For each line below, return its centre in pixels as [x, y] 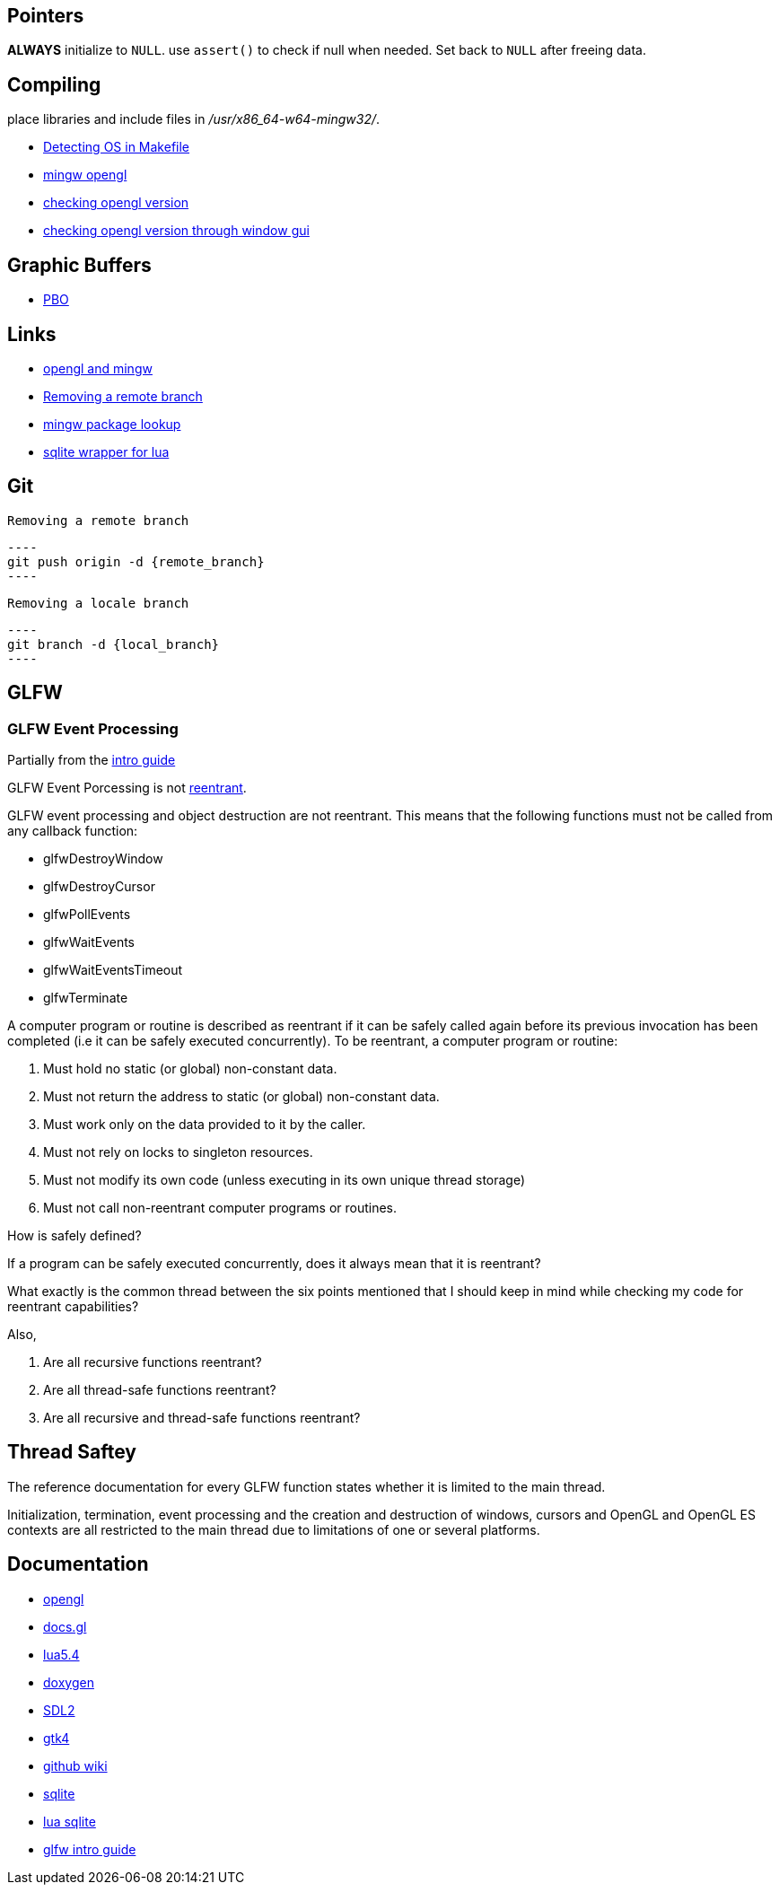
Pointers [46, 16]
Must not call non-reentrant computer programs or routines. [220, 1208]
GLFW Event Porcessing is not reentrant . [127, 788]
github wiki [75, 1765]
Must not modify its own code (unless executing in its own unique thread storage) [284, 1180]
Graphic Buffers [79, 265]
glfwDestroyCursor [99, 887]
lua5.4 [61, 1654]
